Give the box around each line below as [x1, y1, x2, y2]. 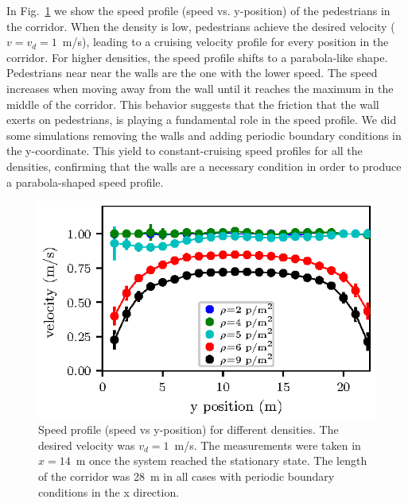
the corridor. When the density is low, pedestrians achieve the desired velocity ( [6, 17, 395, 34]
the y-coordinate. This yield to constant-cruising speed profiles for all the [6, 142, 363, 159]
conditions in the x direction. [38, 483, 180, 500]
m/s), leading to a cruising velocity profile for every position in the [62, 33, 389, 50]
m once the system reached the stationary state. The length [76, 452, 367, 469]
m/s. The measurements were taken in [174, 436, 361, 453]
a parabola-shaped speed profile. [6, 173, 164, 190]
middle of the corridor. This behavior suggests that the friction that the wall [6, 95, 379, 112]
